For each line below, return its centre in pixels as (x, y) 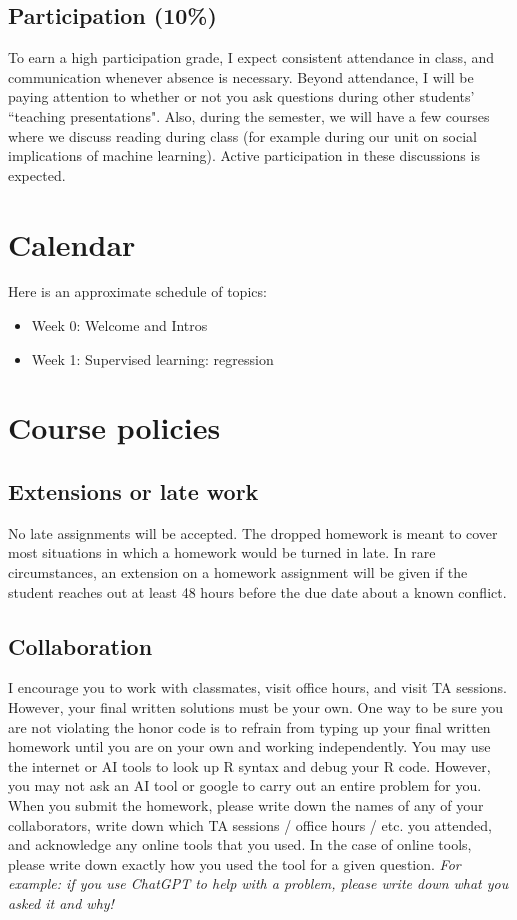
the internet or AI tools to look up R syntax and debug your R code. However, (249, 765)
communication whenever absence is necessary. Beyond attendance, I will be (241, 76)
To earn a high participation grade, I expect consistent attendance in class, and (251, 57)
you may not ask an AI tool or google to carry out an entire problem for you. (245, 785)
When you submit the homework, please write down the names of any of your (246, 804)
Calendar (72, 243)
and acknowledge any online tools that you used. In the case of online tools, (240, 844)
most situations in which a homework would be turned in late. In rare (222, 552)
